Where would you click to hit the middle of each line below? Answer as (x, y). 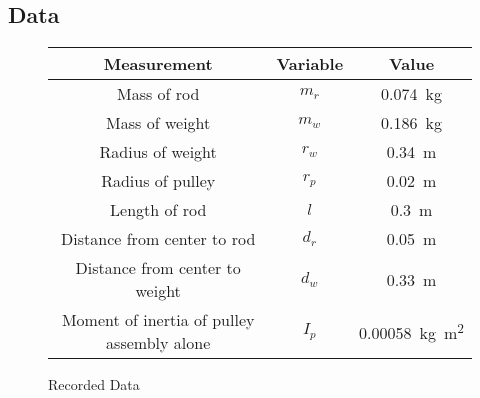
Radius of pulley (158, 181)
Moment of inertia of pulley (158, 320)
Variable (310, 64)
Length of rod (158, 210)
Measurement (158, 64)
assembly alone (158, 343)
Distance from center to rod (158, 239)
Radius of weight (158, 152)
